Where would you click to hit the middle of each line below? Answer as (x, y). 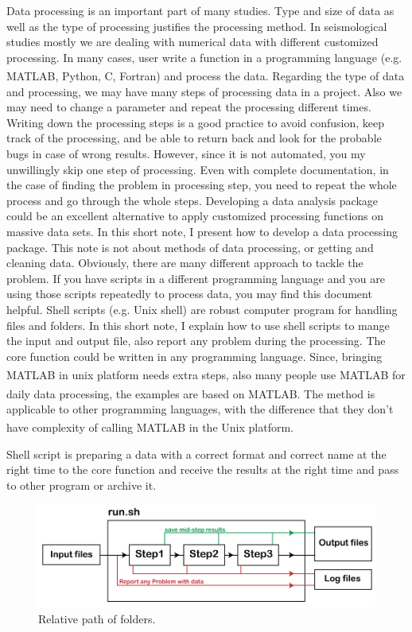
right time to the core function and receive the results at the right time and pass (203, 469)
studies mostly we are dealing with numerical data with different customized (192, 42)
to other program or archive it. (82, 485)
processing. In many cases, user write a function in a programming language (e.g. (204, 57)
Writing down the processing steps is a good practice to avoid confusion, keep (196, 122)
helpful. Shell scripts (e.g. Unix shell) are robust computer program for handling (202, 309)
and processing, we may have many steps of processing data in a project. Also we (204, 91)
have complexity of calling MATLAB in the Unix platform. (150, 427)
